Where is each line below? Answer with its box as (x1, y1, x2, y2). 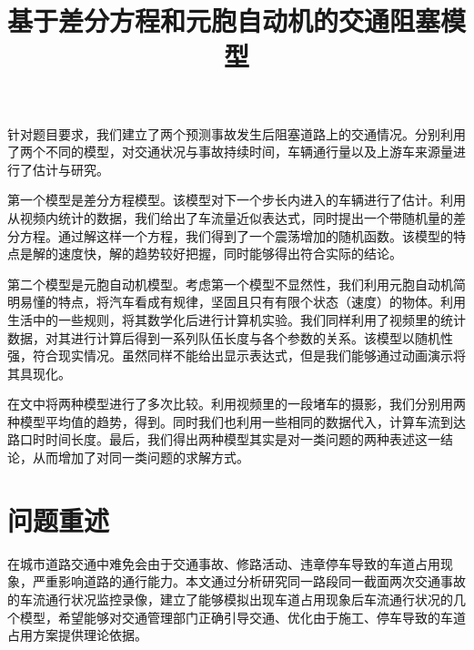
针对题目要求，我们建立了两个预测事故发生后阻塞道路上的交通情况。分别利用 (7, 124, 466, 143)
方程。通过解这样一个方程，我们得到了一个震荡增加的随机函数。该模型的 (19, 226, 453, 245)
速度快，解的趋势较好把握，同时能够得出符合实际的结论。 (57, 244, 402, 263)
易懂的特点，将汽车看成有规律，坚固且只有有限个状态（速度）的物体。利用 (19, 292, 466, 311)
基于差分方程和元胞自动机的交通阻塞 (7, 2, 441, 39)
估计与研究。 (32, 159, 109, 178)
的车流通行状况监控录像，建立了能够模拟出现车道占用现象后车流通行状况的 (7, 589, 453, 608)
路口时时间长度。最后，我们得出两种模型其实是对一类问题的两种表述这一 (7, 430, 440, 449)
